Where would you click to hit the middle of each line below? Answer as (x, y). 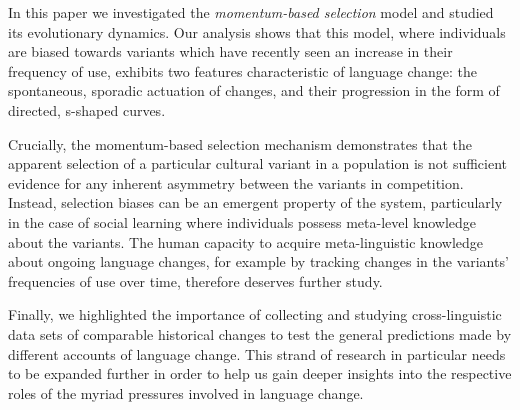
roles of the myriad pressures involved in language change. (186, 392)
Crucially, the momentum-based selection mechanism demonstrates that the (240, 143)
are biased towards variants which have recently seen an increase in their (230, 51)
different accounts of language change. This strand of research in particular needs (257, 353)
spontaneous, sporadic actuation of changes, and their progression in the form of (254, 90)
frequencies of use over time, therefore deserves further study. (195, 280)
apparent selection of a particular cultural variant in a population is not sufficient (258, 163)
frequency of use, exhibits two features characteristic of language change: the (243, 70)
